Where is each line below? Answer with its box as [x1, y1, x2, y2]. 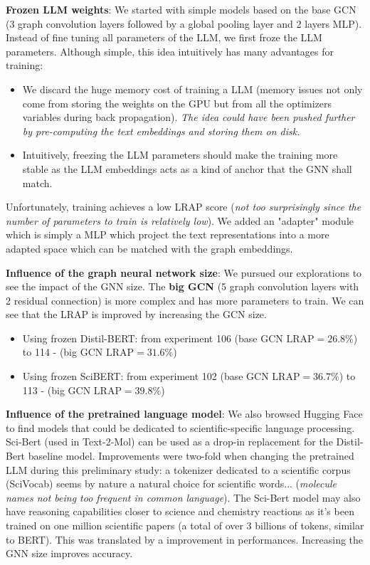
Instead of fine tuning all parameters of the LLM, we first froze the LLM [6, 30, 322, 45]
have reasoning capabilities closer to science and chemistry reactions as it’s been [6, 504, 354, 519]
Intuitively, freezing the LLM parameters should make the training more [22, 147, 338, 162]
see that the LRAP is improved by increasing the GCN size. [6, 307, 267, 322]
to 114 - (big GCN [22, 344, 103, 359]
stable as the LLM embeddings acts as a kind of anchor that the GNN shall [22, 161, 352, 176]
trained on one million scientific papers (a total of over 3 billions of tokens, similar [6, 518, 364, 532]
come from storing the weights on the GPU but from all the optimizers [22, 95, 332, 110]
